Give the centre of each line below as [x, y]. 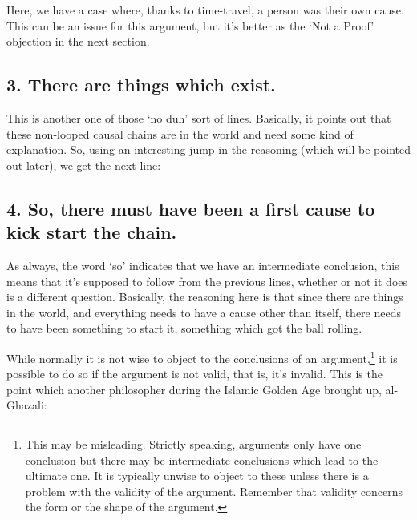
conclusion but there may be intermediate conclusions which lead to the [202, 460]
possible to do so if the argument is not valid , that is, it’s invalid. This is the [194, 374]
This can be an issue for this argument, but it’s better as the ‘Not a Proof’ [190, 25]
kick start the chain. [92, 232]
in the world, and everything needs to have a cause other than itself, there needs [204, 312]
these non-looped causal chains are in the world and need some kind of [180, 133]
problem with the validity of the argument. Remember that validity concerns [214, 491]
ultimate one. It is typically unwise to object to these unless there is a [197, 476]
